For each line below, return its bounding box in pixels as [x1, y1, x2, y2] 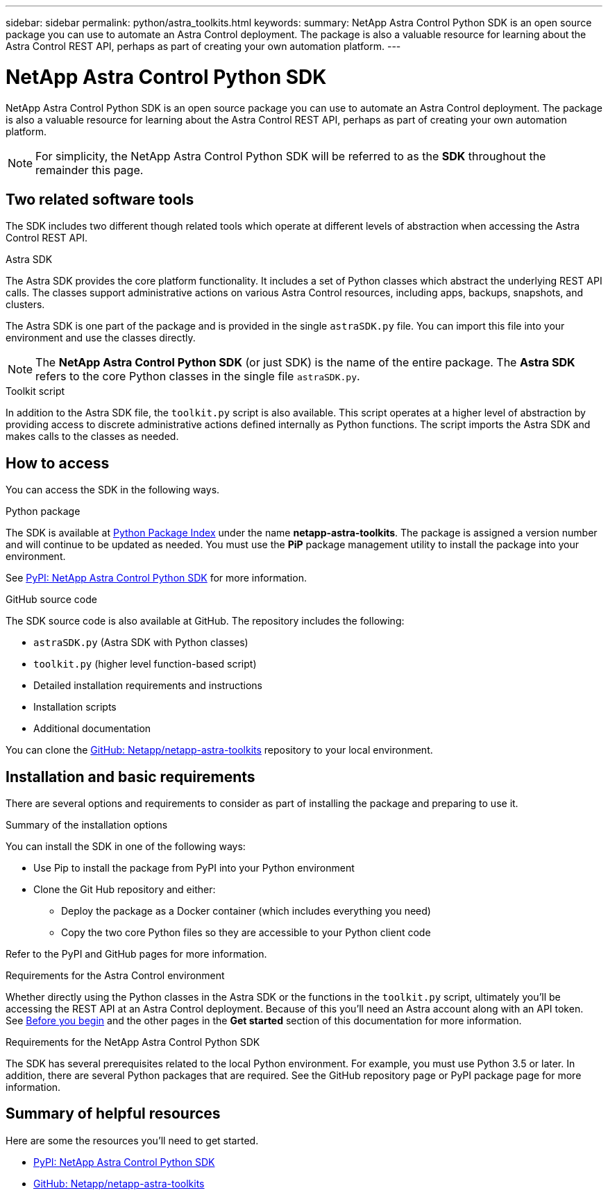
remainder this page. [35, 162, 144, 177]
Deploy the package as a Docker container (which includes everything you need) [61, 905, 431, 917]
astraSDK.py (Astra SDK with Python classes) [33, 636, 248, 649]
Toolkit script [6, 385, 65, 398]
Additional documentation [33, 722, 151, 735]
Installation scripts [33, 701, 117, 713]
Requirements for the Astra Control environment [6, 969, 225, 982]
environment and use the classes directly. [6, 332, 196, 344]
